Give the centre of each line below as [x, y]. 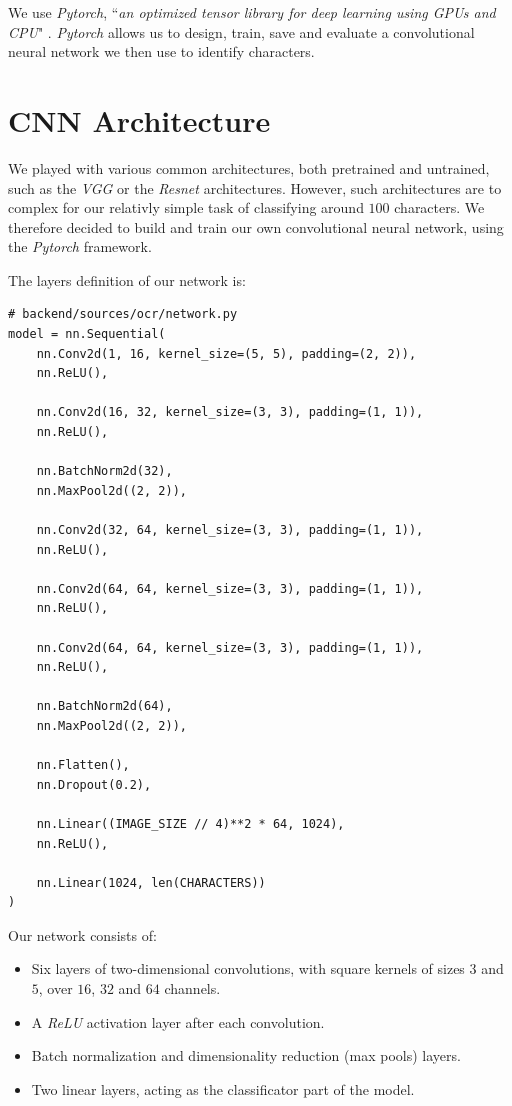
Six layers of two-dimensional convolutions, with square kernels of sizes [248, 968]
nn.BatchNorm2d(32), [104, 471]
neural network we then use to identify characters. [161, 51]
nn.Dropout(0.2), [94, 784]
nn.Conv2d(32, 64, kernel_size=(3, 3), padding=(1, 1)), [230, 530]
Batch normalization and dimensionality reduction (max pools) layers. [246, 1055]
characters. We [439, 207]
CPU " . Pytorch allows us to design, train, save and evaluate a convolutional [241, 31]
